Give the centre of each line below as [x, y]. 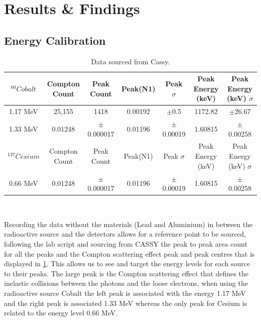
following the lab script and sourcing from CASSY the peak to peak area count [126, 243]
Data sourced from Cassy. [130, 61]
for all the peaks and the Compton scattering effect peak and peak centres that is [129, 253]
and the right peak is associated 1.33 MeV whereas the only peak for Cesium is [125, 303]
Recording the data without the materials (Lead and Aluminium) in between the [128, 224]
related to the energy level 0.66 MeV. [61, 313]
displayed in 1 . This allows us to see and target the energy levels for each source [127, 263]
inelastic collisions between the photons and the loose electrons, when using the [126, 283]
